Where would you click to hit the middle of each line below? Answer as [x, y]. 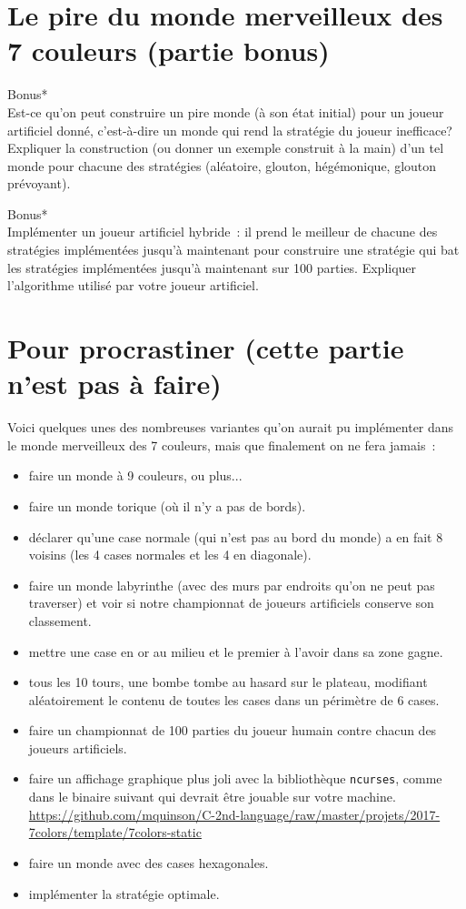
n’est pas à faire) [114, 384]
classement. [60, 620]
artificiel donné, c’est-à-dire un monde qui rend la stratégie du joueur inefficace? [230, 130]
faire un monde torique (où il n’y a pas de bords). [167, 505]
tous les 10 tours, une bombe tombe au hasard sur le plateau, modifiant [228, 682]
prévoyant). [39, 183]
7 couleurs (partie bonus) [169, 50]
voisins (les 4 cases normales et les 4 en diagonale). [170, 555]
